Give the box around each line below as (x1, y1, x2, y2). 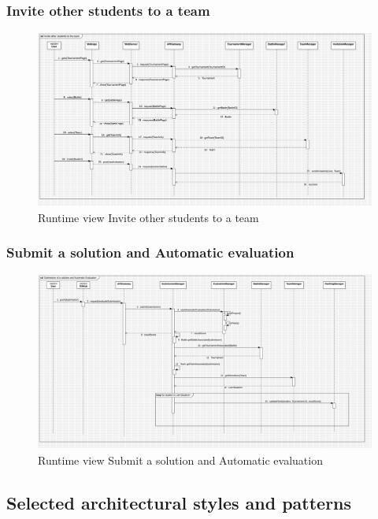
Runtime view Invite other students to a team (38, 209, 259, 225)
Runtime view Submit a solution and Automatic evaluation (38, 451, 323, 468)
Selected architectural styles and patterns (6, 490, 352, 514)
